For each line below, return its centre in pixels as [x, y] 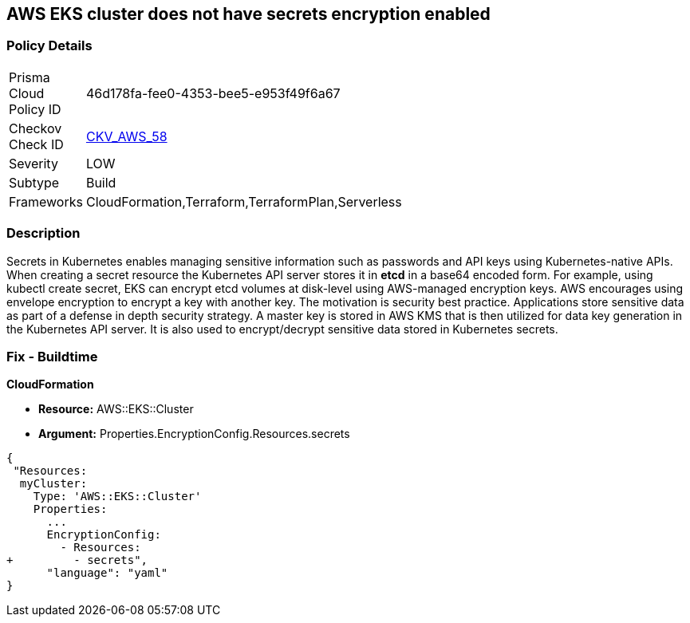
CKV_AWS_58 [126, 136]
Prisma [30, 77]
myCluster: [53, 484]
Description [43, 233]
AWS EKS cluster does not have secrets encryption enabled [248, 14]
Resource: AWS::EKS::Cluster [116, 409]
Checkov [35, 128]
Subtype [34, 182]
